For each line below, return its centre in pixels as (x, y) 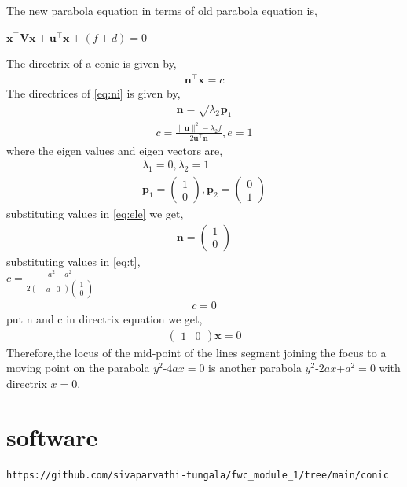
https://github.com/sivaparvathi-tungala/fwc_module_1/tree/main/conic (198, 476)
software (52, 437)
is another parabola (255, 368)
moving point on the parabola (78, 368)
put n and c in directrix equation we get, (104, 318)
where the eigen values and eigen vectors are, (115, 150)
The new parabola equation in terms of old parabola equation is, (162, 10)
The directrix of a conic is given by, (92, 63)
